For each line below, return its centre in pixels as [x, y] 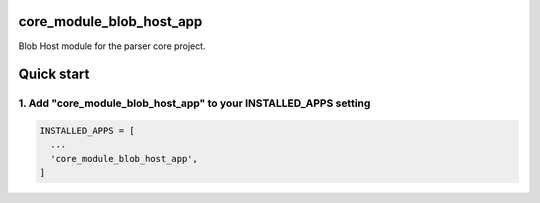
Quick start [54, 74]
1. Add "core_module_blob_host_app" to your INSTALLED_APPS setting [194, 103]
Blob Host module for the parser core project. [112, 46]
